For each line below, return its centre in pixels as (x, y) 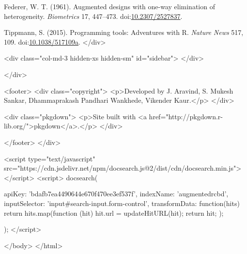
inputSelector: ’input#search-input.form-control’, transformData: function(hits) (122, 203)
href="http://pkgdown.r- (186, 116)
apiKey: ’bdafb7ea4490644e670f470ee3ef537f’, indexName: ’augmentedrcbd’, (116, 194)
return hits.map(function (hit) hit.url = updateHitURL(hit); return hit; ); (114, 213)
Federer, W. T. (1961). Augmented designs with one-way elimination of (109, 6)
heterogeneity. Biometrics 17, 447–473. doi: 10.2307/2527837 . (93, 16)
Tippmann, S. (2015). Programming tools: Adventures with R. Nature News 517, (124, 32)
